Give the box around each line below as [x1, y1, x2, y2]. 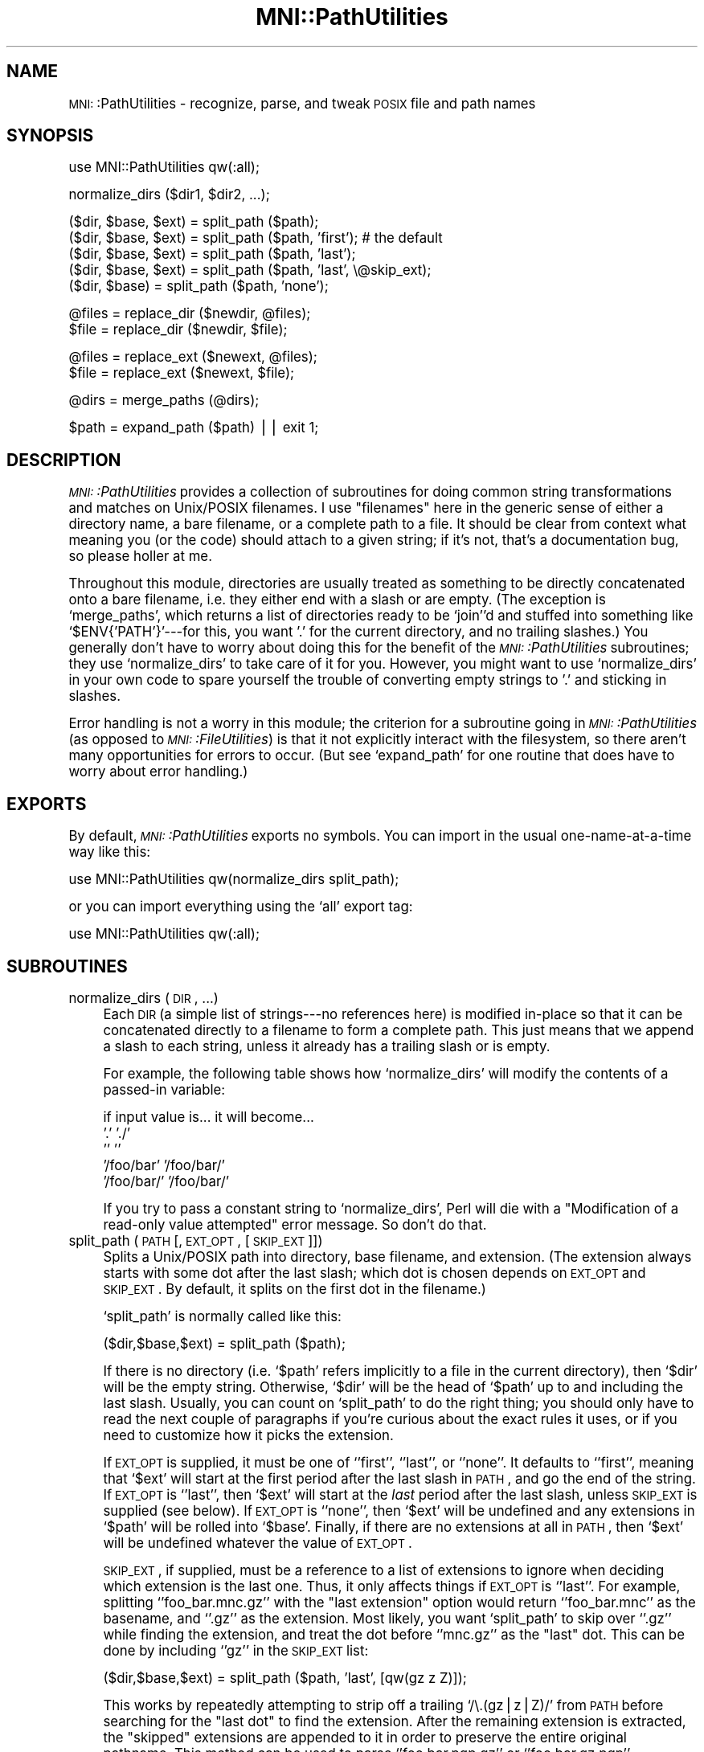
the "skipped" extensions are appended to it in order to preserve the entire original [103, 1729, 627, 1746]
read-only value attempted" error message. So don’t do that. [103, 1216, 487, 1233]
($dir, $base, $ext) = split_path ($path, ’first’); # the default [68, 230, 443, 247]
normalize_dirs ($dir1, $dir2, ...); [68, 186, 270, 203]
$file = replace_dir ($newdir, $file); [68, 321, 288, 338]
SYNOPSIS [6, 125, 94, 146]
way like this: [68, 844, 151, 861]
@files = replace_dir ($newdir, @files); [68, 305, 311, 322]
